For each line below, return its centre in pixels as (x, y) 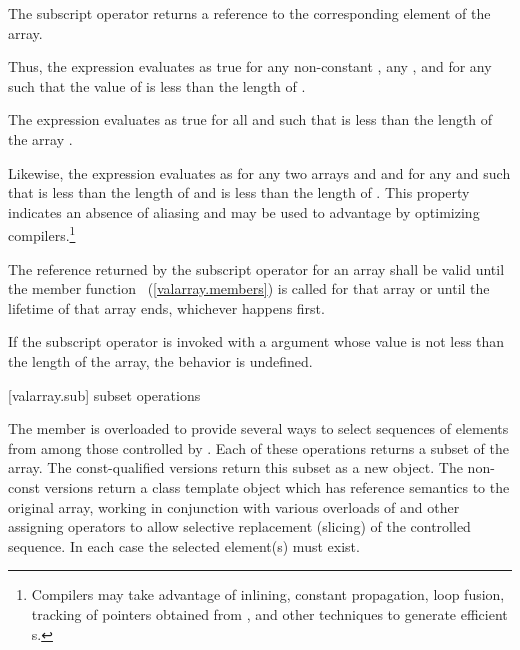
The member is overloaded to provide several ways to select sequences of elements (258, 428)
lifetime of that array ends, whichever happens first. (166, 307)
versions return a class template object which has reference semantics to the (277, 486)
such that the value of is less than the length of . (157, 85)
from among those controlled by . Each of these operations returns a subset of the (258, 447)
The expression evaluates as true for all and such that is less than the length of (250, 119)
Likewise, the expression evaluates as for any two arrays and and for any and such (259, 172)
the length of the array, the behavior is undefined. (160, 360)
